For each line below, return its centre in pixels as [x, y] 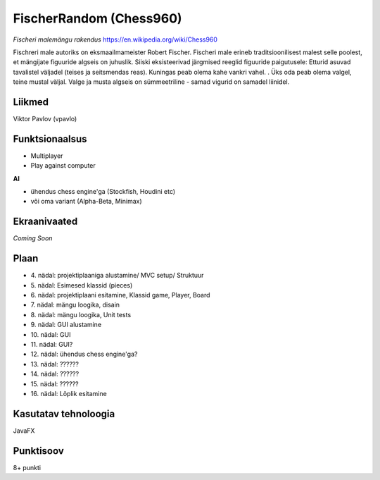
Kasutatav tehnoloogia [64, 413]
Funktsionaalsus [50, 139]
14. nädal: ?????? [55, 374]
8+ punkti [27, 467]
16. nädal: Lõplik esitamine [69, 393]
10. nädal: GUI [51, 334]
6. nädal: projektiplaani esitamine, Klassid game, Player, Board [120, 295]
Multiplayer [47, 156]
